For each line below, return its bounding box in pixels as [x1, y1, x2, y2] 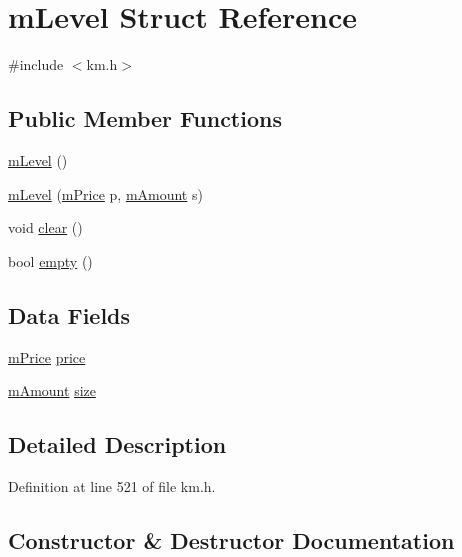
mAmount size [8, 380, 96, 401]
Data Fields [8, 299, 131, 330]
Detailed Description [8, 429, 227, 460]
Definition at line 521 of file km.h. [8, 475, 216, 496]
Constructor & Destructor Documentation [8, 524, 455, 555]
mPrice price [8, 346, 86, 367]
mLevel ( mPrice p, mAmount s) [8, 183, 203, 204]
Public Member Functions [8, 103, 282, 134]
